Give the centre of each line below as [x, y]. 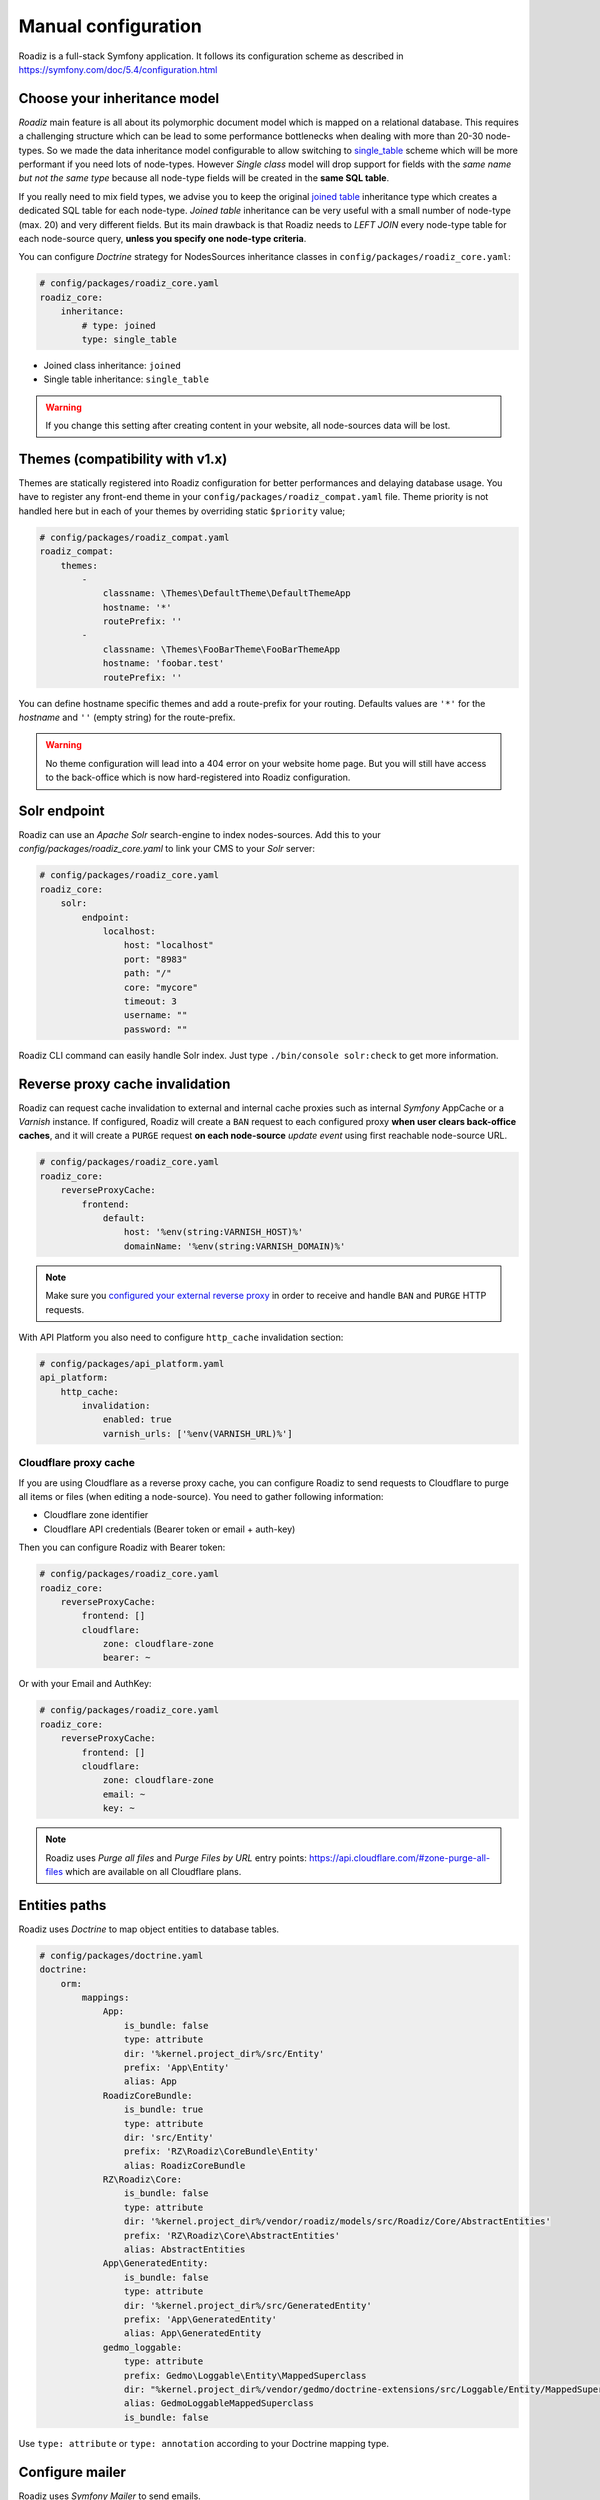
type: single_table [129, 339]
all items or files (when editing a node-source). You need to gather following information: [201, 1496]
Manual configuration [110, 26]
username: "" [155, 1015]
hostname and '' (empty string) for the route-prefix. [127, 717]
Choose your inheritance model [119, 98]
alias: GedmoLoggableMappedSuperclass [218, 2403]
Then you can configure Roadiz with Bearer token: [122, 1547]
